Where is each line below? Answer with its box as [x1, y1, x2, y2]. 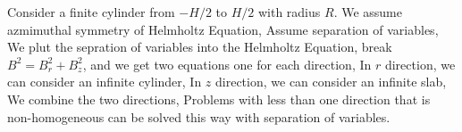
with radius [257, 3, 321, 21]
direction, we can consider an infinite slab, [215, 72, 447, 91]
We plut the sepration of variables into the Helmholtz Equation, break [7, 37, 392, 56]
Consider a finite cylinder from [7, 3, 175, 21]
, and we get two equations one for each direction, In [82, 54, 372, 73]
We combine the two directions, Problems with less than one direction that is [7, 89, 431, 108]
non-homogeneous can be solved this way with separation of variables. [7, 107, 391, 126]
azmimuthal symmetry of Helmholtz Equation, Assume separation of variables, [7, 20, 439, 38]
